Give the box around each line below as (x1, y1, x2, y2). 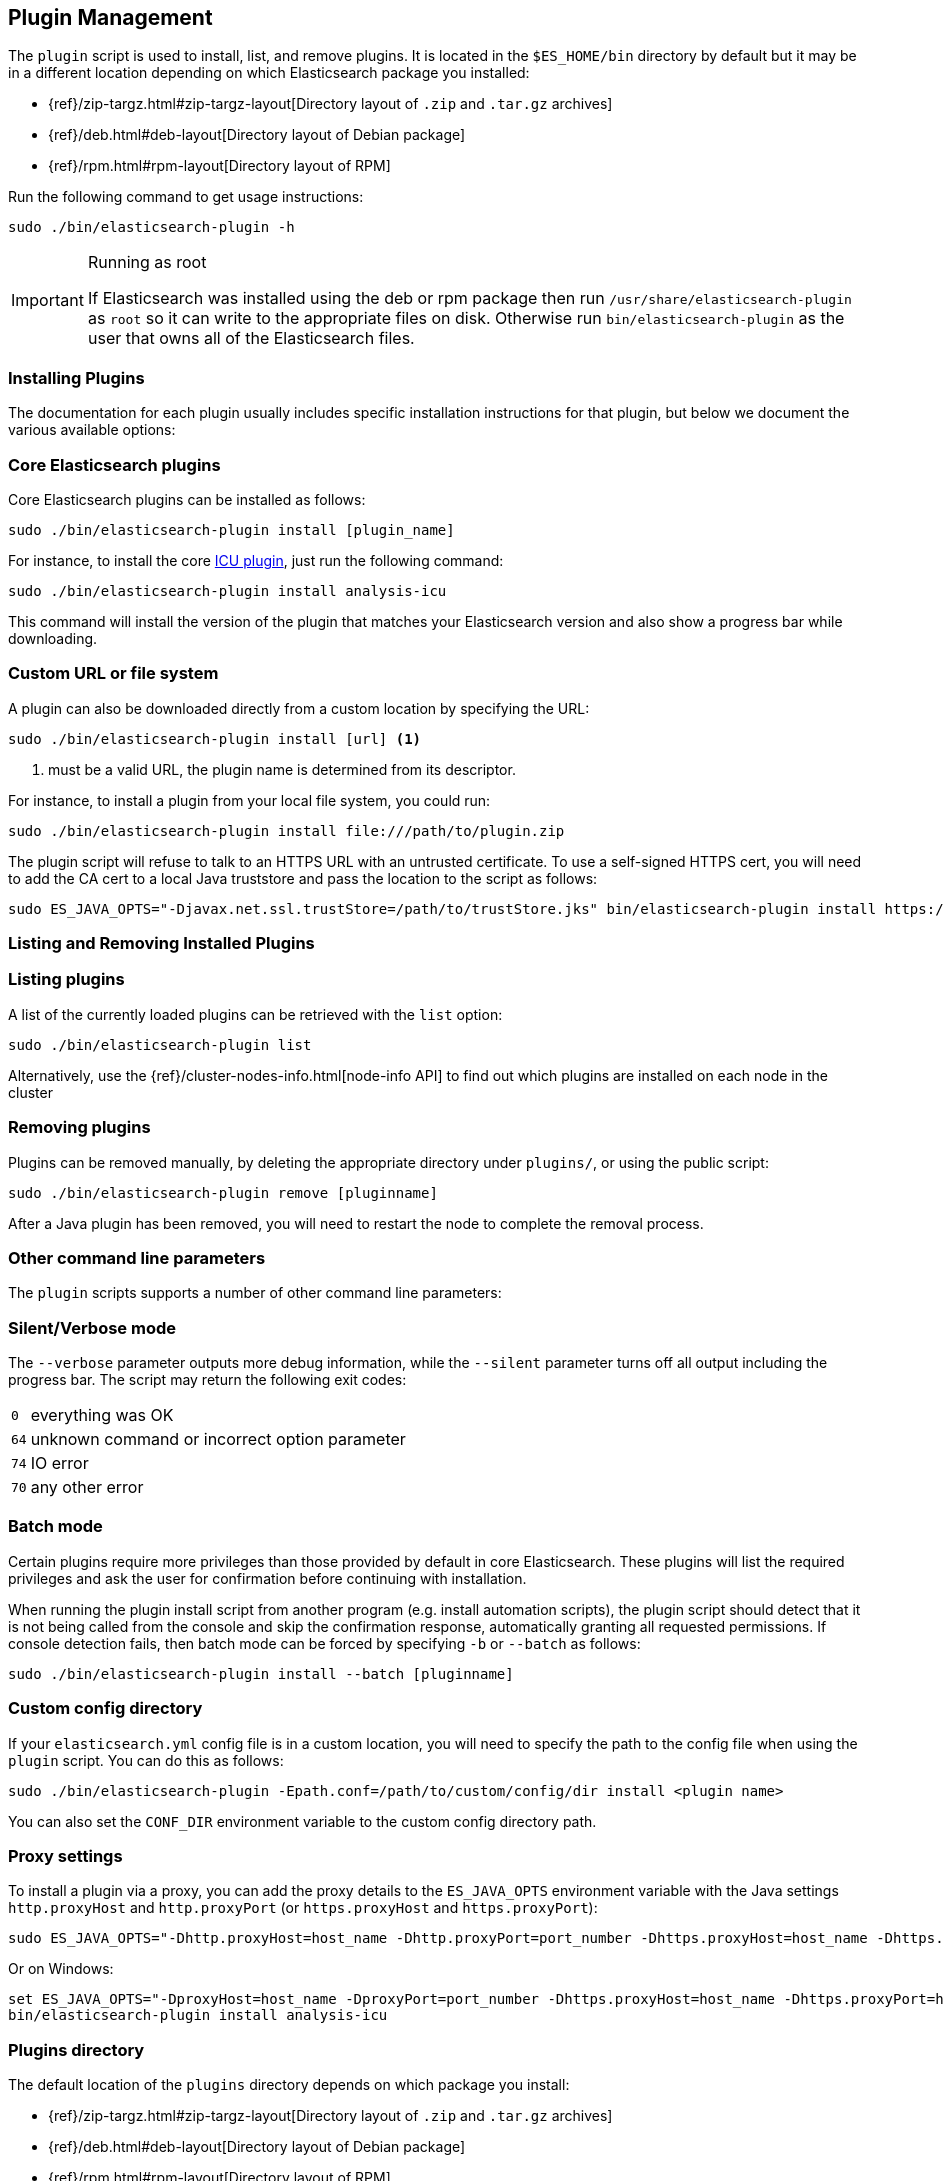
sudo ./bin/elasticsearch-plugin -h (8, 219, 295, 236)
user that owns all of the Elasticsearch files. (87, 328, 415, 349)
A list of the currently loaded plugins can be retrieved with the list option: (8, 1005, 503, 1023)
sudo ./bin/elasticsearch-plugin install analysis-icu (8, 582, 447, 599)
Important (11, 290, 84, 311)
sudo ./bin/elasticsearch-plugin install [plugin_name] (8, 521, 455, 538)
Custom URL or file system (8, 663, 219, 684)
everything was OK (30, 1405, 174, 1426)
